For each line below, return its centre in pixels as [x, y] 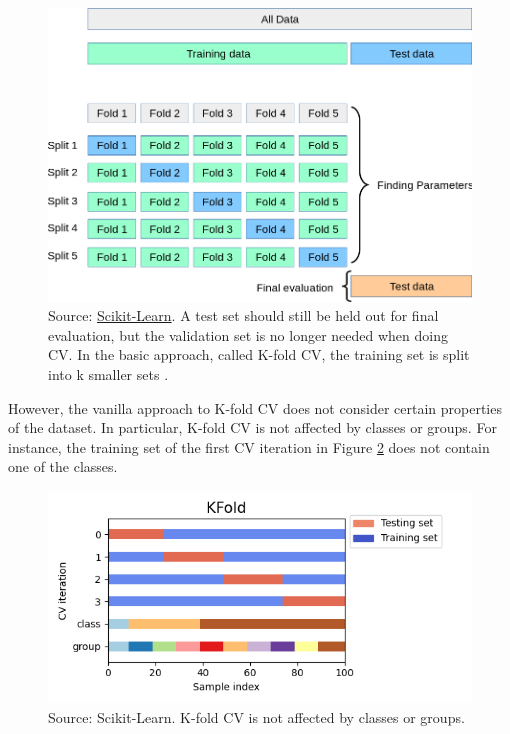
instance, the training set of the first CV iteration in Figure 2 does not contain [249, 446]
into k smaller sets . [108, 374]
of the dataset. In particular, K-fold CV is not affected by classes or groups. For [252, 427]
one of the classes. [63, 466]
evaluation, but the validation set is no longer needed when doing [248, 334]
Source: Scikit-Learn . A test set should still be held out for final [243, 315]
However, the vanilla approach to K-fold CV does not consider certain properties [255, 407]
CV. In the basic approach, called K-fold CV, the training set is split [259, 354]
